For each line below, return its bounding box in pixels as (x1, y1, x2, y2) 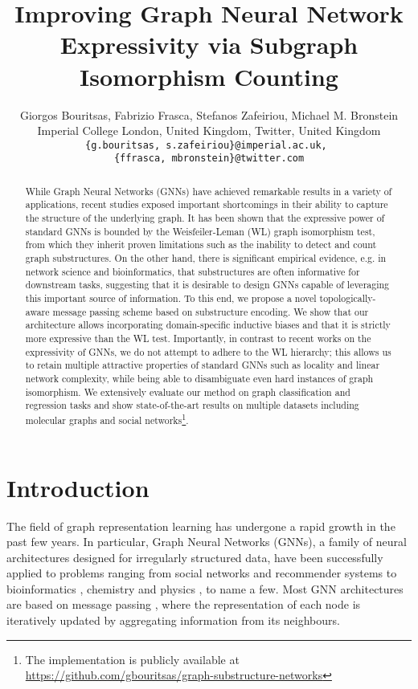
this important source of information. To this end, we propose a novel (25, 291, 317, 305)
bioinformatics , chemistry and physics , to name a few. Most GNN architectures (6, 580, 404, 597)
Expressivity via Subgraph (59, 28, 359, 61)
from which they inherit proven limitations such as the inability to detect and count (25, 238, 377, 251)
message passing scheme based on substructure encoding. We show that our (52, 304, 369, 318)
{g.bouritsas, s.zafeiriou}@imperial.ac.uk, (85, 139, 327, 151)
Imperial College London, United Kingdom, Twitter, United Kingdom (37, 122, 381, 139)
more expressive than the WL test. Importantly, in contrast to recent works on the (25, 332, 371, 345)
